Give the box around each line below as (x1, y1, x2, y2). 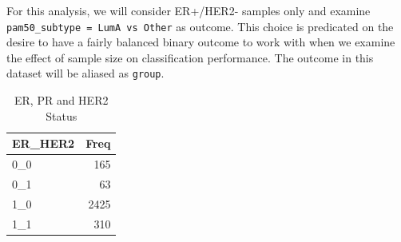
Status (46, 107, 77, 124)
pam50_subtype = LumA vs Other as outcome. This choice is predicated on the (6, 18, 394, 34)
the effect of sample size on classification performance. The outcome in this (6, 49, 374, 65)
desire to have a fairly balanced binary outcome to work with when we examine (6, 34, 395, 50)
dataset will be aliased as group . (6, 65, 165, 81)
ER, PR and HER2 (14, 92, 109, 109)
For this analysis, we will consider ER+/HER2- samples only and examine (6, 2, 371, 18)
